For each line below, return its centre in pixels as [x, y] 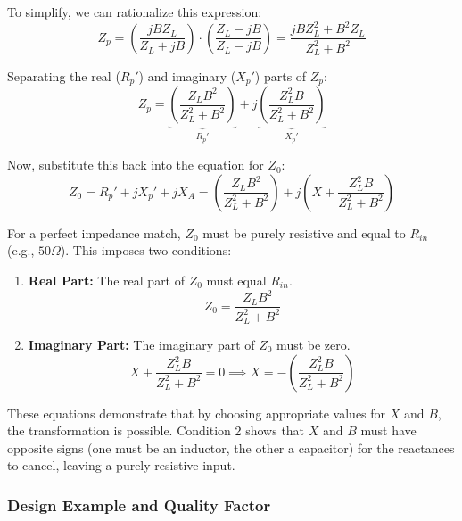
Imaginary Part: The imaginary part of [141, 344]
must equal [236, 281]
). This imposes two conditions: [146, 250]
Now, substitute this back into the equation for [136, 165]
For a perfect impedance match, [94, 232]
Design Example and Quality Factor [139, 504]
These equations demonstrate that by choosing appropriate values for [197, 413]
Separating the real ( [64, 75]
